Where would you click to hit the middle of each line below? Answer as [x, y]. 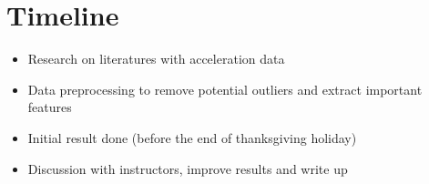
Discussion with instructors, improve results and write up [188, 168]
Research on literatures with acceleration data [156, 59]
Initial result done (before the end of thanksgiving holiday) [192, 137]
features [50, 107]
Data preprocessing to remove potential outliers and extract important [225, 89]
